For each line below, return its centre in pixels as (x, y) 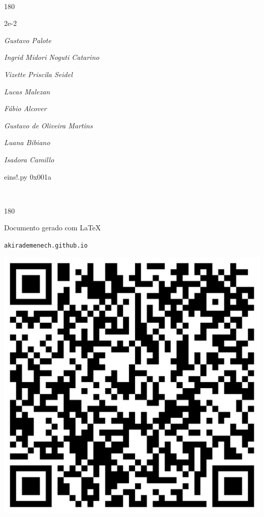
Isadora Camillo (29, 159)
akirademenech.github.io (46, 245)
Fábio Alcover (25, 108)
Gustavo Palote (28, 40)
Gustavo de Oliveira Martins (48, 125)
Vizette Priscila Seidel (38, 74)
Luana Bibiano (27, 142)
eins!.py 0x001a (28, 176)
